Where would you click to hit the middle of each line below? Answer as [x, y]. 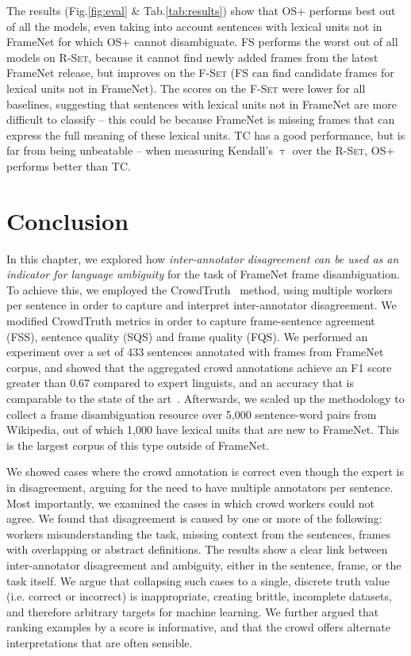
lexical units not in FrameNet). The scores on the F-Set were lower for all [186, 88]
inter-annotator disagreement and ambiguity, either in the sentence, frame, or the [204, 564]
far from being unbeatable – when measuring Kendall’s [140, 150]
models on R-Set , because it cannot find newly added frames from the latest [192, 57]
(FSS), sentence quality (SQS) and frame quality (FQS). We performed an [187, 336]
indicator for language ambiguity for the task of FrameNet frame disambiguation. [203, 274]
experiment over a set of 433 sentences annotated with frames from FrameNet [195, 352]
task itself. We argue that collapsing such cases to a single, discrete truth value [198, 580]
